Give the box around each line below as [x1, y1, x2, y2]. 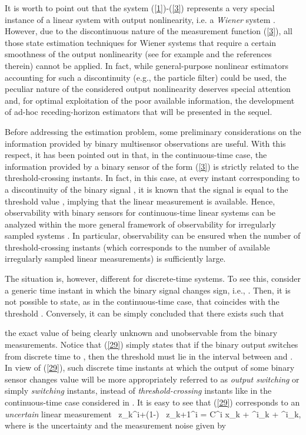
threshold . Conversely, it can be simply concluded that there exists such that [5, 307, 284, 319]
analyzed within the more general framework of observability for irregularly [5, 218, 276, 230]
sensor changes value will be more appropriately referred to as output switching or [5, 373, 300, 385]
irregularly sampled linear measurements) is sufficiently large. [5, 252, 226, 265]
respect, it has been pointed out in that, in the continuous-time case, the [5, 149, 267, 161]
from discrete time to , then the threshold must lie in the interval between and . [5, 350, 293, 362]
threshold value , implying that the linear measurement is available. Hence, [5, 195, 275, 207]
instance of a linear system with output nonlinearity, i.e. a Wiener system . [5, 13, 275, 25]
